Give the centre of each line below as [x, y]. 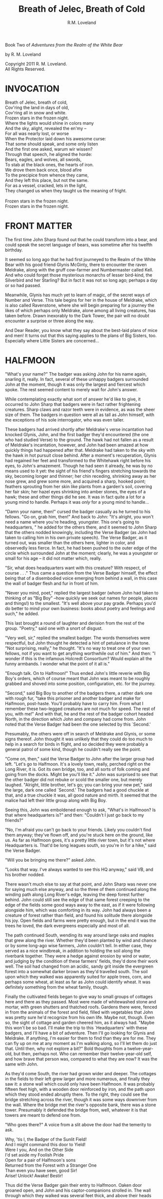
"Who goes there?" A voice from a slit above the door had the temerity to [78, 1124]
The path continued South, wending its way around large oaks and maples [80, 935]
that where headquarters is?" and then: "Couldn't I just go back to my [75, 815]
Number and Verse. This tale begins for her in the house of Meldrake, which [81, 300]
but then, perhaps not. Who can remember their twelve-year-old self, [83, 1054]
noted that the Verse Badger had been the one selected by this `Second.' [78, 724]
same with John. [22, 1064]
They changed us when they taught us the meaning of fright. [66, 190]
